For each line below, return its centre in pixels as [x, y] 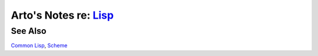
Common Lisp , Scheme [39, 45]
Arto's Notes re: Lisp [62, 15]
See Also [29, 31]
